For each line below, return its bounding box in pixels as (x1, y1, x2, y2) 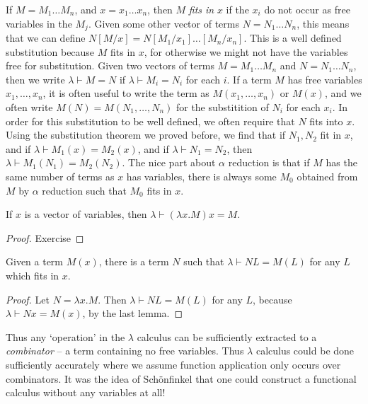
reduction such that (42, 183, 127, 197)
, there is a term (98, 254, 169, 269)
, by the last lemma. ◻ (82, 306, 183, 321)
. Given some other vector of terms (88, 16, 239, 30)
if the (226, 2, 249, 16)
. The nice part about (122, 155, 216, 170)
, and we (324, 86, 362, 100)
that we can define (6, 30, 86, 45)
